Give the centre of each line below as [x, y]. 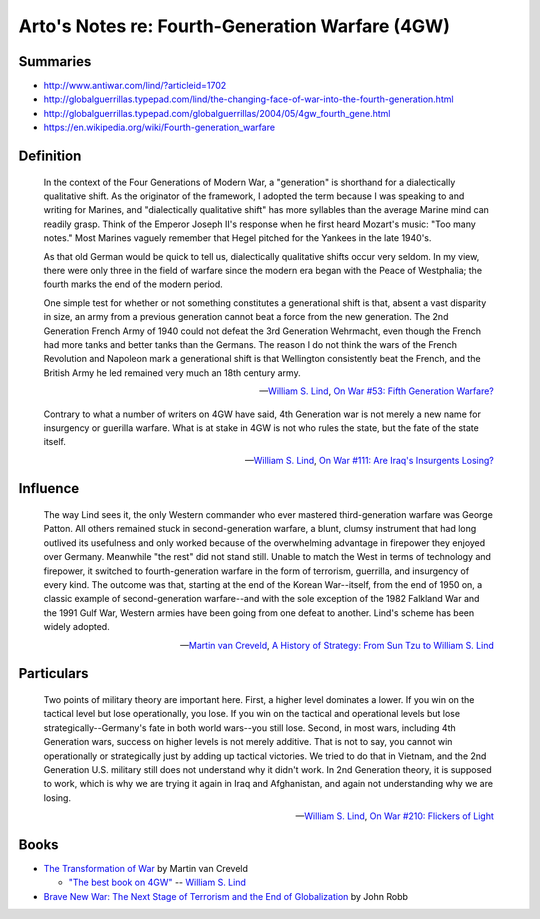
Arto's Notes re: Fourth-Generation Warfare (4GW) [234, 26]
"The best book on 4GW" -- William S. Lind [157, 882]
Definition [50, 156]
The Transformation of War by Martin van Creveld [146, 869]
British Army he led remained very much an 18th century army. [172, 372]
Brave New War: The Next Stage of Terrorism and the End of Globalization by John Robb [226, 896]
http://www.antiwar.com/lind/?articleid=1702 [135, 86]
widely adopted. [76, 627]
